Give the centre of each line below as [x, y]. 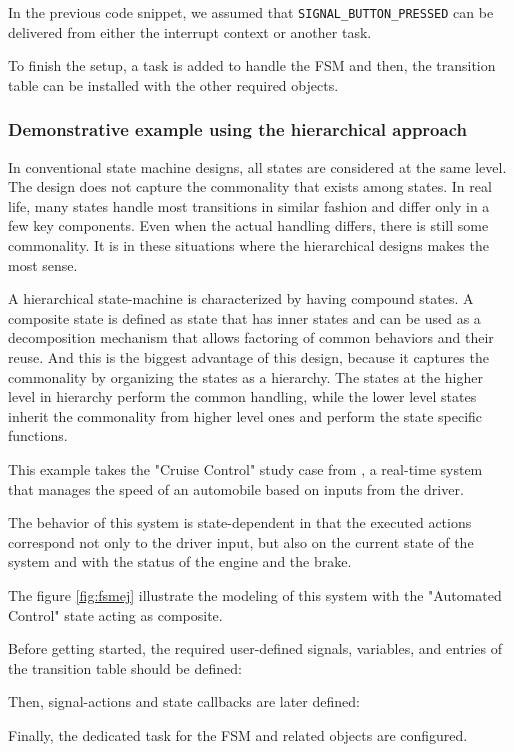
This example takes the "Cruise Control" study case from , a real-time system [245, 468]
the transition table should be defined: [125, 667]
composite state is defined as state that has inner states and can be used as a [244, 317]
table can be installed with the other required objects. [173, 84]
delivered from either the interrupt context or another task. [190, 31]
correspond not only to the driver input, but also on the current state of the [241, 541]
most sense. [43, 264]
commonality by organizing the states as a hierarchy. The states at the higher [245, 376]
